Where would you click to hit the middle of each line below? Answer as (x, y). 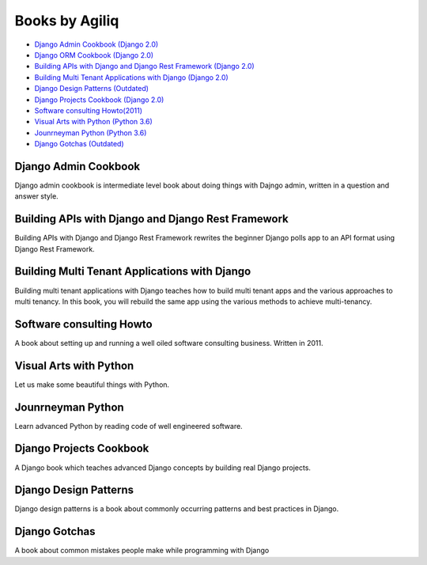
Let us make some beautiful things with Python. (92, 385)
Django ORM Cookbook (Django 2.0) (94, 55)
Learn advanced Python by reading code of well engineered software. (128, 426)
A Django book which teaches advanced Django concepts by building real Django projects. (163, 468)
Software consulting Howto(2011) (88, 110)
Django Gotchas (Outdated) (79, 144)
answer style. (36, 196)
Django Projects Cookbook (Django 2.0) (99, 100)
